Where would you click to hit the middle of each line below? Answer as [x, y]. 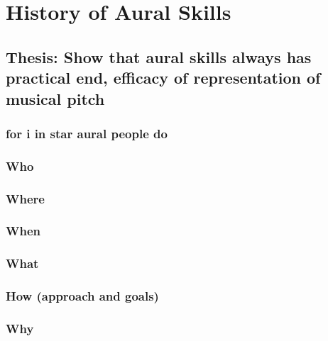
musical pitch [55, 98]
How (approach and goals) [82, 296]
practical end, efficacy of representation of [163, 78]
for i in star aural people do [87, 133]
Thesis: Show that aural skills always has [159, 56]
